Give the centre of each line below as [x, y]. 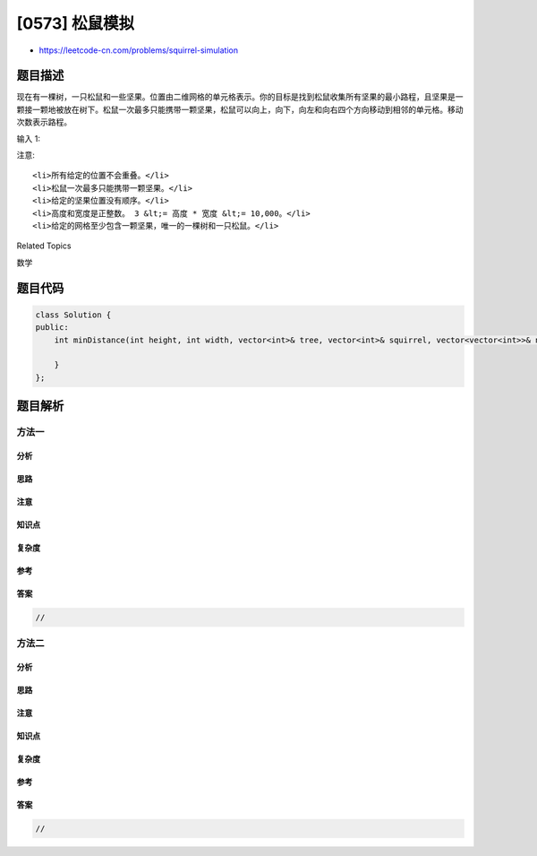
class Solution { [73, 315]
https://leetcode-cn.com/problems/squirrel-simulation [139, 50]
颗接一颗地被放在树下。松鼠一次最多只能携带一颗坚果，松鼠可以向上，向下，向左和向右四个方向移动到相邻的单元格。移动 [240, 109]
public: [52, 328]
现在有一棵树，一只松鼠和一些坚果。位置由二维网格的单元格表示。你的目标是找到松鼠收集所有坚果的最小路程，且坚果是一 [240, 97]
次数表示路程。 [44, 122]
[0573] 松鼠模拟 [75, 23]
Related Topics [44, 246]
